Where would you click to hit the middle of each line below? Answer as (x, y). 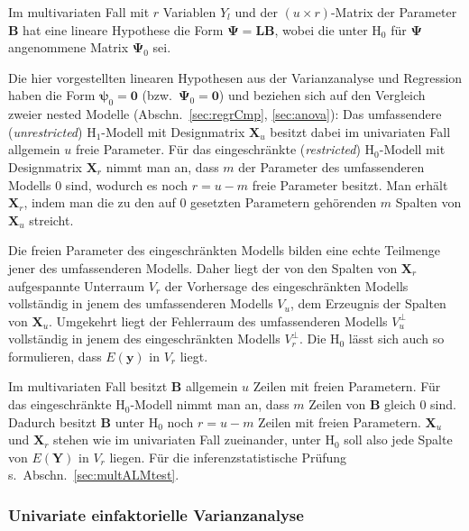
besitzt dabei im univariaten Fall (360, 131)
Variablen (189, 12)
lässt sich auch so (396, 339)
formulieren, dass (55, 356)
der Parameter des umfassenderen (331, 166)
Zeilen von (337, 404)
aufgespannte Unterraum (77, 285)
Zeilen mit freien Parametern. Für (347, 386)
